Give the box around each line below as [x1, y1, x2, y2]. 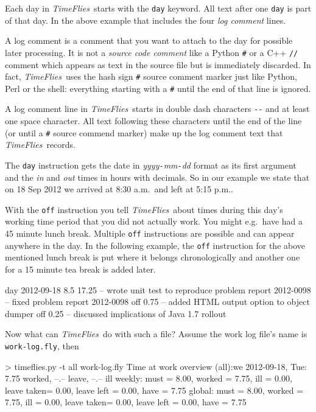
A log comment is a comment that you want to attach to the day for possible [5, 34, 293, 47]
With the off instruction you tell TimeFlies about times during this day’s [5, 203, 283, 215]
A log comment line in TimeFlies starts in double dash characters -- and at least [5, 102, 310, 115]
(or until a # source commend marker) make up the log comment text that [5, 126, 283, 139]
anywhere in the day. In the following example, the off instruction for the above [5, 239, 306, 251]
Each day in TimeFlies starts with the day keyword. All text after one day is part [5, 2, 312, 14]
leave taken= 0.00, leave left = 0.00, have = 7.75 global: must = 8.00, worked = [5, 383, 304, 396]
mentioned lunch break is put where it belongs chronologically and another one [5, 251, 300, 264]
